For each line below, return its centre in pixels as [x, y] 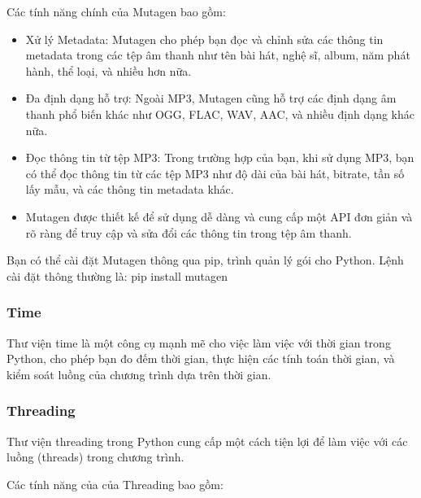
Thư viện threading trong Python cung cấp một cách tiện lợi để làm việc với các [207, 441]
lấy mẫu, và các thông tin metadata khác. [130, 189]
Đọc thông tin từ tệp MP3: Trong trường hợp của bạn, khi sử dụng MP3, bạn [220, 157]
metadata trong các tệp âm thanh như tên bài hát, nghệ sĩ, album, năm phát [218, 55]
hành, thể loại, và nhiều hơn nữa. [109, 70]
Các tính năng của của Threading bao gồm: [115, 484]
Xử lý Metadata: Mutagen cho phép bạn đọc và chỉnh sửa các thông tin [204, 39]
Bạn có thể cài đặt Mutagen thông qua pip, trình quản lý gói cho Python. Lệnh [205, 260]
